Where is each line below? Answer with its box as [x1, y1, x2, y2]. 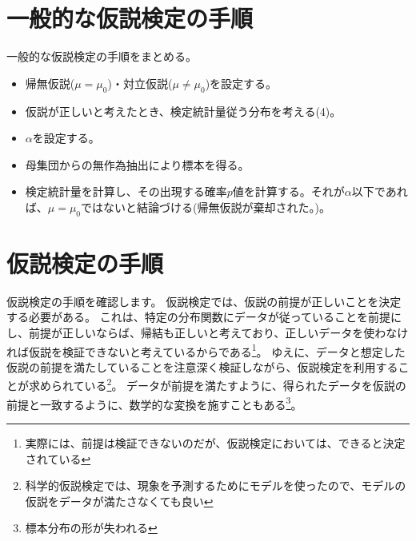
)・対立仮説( [107, 74, 173, 91]
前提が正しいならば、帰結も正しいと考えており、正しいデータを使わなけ [28, 324, 409, 340]
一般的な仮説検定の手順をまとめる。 [6, 48, 197, 65]
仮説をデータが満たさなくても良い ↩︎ [25, 492, 214, 509]
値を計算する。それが [232, 183, 345, 200]
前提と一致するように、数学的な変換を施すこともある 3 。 [6, 393, 302, 412]
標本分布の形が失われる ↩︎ [25, 519, 158, 536]
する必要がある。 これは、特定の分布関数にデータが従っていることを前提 [6, 308, 390, 325]
